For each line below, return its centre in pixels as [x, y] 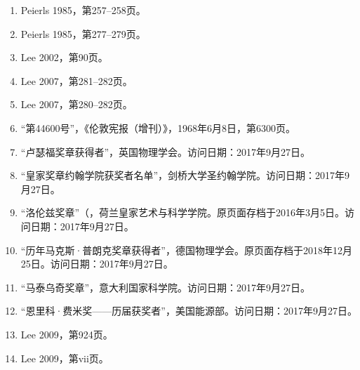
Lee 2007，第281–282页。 [76, 80]
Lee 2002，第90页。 [64, 57]
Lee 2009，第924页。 [67, 334]
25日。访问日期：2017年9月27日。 [97, 264]
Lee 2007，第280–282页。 [76, 104]
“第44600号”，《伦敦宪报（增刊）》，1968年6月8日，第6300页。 [158, 127]
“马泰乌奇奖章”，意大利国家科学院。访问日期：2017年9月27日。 [166, 287]
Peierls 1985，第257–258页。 [83, 10]
